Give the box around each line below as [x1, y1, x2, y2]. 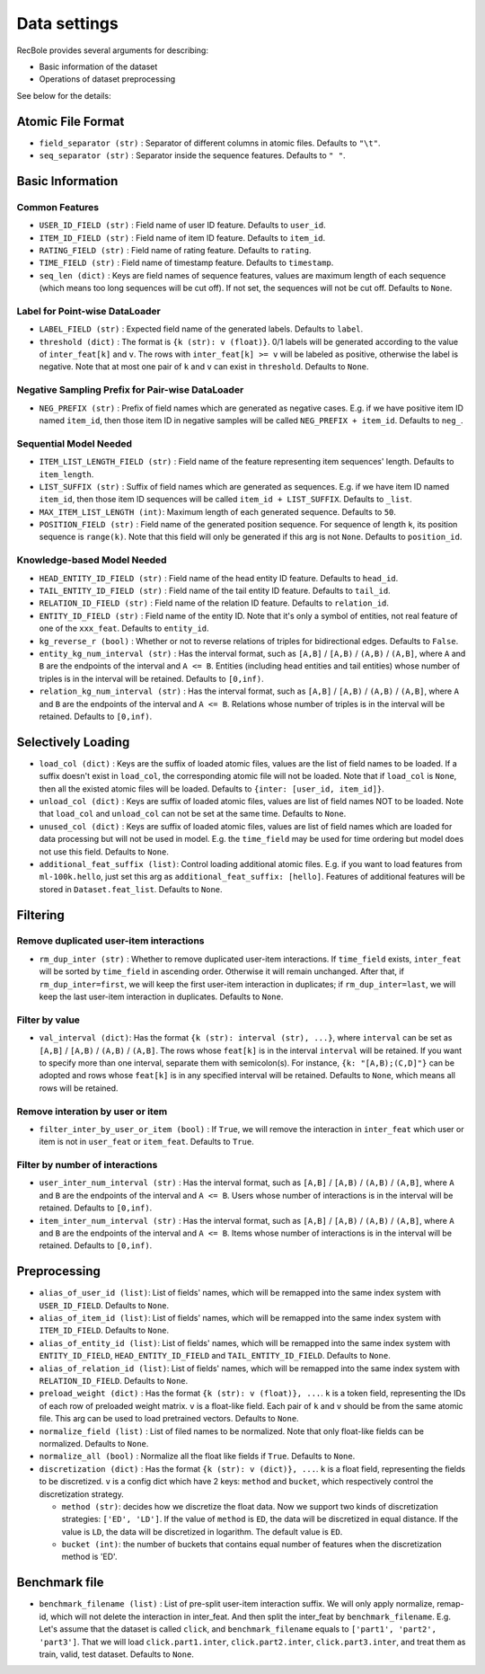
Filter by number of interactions [16, 1159, 158, 1172]
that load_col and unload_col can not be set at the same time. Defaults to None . [39, 809, 347, 819]
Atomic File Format [16, 113, 125, 129]
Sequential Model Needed [16, 437, 133, 449]
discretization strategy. [39, 1488, 125, 1500]
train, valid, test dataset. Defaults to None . [39, 1649, 195, 1660]
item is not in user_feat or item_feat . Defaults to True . [39, 1137, 255, 1147]
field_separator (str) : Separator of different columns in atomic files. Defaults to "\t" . [39, 137, 381, 148]
